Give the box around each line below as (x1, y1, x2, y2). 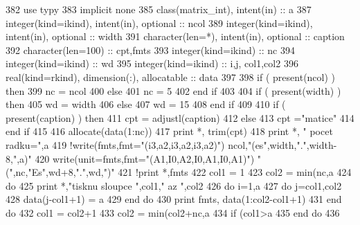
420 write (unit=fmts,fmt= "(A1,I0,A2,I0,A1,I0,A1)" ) (35, 151, 255, 165)
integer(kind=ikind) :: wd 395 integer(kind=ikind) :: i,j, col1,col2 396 (6, 56, 298, 71)
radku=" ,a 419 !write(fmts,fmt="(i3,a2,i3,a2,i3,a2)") (6, 137, 225, 152)
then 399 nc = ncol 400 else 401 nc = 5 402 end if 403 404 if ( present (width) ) (6, 83, 341, 98)
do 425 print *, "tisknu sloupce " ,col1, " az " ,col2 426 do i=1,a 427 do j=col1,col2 (6, 178, 342, 192)
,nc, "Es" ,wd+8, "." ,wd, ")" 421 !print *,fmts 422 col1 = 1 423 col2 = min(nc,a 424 (12, 165, 352, 179)
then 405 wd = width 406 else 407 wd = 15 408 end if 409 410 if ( (6, 97, 286, 111)
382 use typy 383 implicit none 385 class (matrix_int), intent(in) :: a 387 (6, 2, 312, 16)
